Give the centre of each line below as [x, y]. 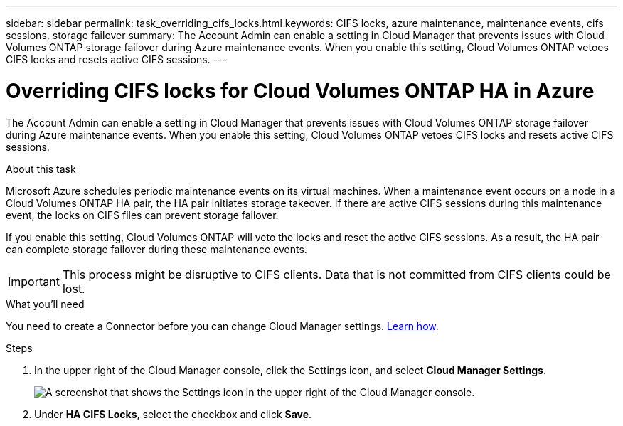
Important [34, 281]
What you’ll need [45, 304]
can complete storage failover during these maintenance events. [156, 249]
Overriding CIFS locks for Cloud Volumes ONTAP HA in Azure [300, 91]
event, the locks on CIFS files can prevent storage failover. [142, 215]
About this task [41, 169]
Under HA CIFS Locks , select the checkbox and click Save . [173, 414]
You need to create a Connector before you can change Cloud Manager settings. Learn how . [222, 326]
